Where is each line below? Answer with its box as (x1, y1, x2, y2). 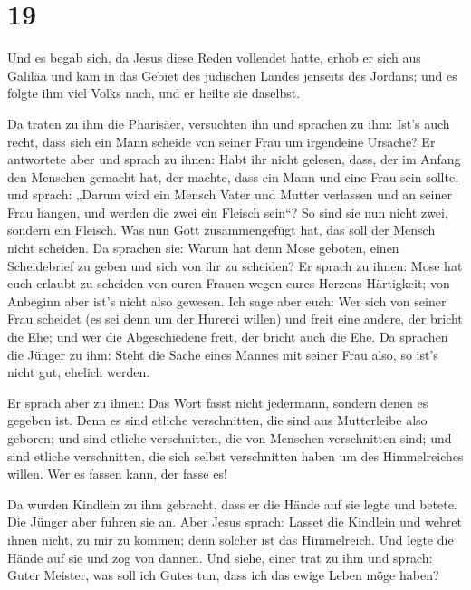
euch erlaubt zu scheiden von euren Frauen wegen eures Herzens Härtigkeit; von (7, 274, 450, 293)
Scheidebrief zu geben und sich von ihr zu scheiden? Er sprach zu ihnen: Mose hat (7, 256, 463, 275)
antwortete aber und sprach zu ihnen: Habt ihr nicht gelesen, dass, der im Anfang (7, 150, 461, 169)
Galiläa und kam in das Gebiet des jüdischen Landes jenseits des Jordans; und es (7, 65, 457, 84)
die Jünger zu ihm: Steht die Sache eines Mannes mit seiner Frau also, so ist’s (7, 344, 438, 363)
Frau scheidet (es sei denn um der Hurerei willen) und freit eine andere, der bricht (7, 309, 463, 328)
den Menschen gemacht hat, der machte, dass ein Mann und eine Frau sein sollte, (7, 167, 459, 186)
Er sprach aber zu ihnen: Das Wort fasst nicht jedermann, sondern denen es (7, 392, 428, 411)
